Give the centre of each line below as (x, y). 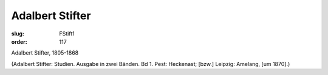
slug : (18, 34)
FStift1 (67, 34)
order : (19, 41)
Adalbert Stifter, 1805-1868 (45, 53)
